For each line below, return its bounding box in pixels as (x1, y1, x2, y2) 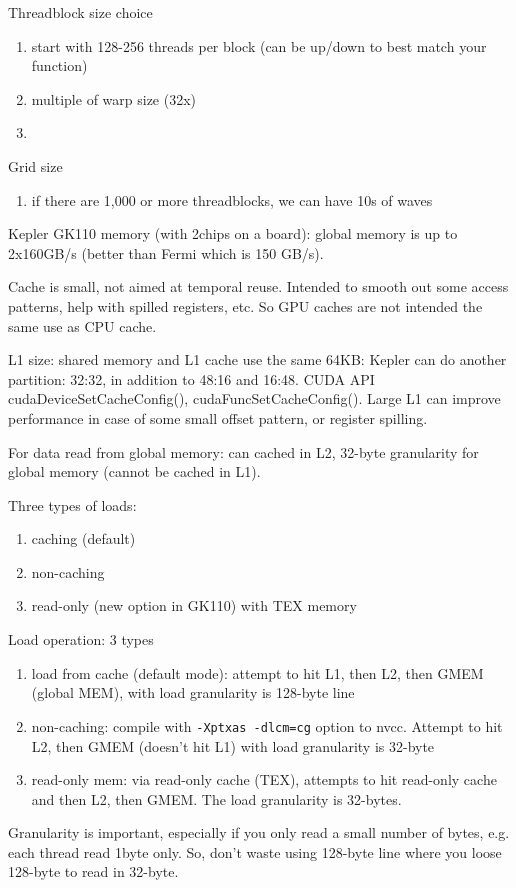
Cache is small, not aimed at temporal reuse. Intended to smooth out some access (8, 276, 509, 297)
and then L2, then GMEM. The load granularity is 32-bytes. (31, 788, 402, 809)
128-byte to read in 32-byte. (8, 861, 179, 882)
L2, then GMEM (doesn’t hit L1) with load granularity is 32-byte (31, 735, 435, 756)
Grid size (8, 155, 63, 176)
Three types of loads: (8, 494, 137, 515)
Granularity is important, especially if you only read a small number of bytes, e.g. (8, 822, 510, 843)
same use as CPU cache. (8, 315, 157, 336)
